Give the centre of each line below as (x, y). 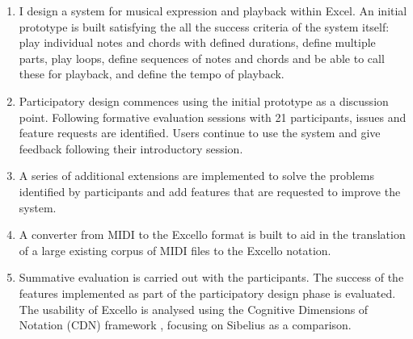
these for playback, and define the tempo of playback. (152, 74)
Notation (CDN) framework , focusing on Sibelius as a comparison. (185, 325)
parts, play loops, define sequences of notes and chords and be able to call (202, 58)
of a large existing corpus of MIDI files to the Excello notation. (175, 250)
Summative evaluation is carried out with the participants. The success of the (211, 277)
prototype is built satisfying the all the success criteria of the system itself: (204, 26)
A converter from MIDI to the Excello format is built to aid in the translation (212, 234)
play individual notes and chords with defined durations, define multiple (197, 42)
